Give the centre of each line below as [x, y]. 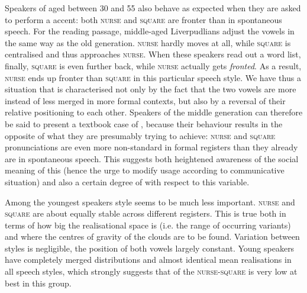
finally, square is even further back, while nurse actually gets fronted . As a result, [153, 65]
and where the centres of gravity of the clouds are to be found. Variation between [152, 236]
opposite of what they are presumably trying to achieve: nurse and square [140, 135]
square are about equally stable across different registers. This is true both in [146, 213]
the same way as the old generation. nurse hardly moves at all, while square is [148, 42]
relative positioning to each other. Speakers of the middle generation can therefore [154, 112]
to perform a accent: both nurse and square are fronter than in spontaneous [143, 19]
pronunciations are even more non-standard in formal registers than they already [151, 147]
